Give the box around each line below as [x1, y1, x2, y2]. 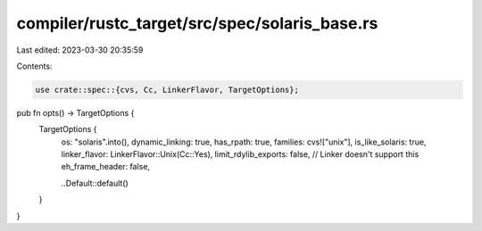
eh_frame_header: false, [61, 161, 151, 172]
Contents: [16, 61, 53, 71]
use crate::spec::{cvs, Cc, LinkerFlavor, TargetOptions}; [35, 85, 299, 95]
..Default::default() [61, 177, 129, 188]
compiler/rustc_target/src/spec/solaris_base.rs [16, 13, 378, 33]
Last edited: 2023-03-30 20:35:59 [16, 45, 144, 55]
